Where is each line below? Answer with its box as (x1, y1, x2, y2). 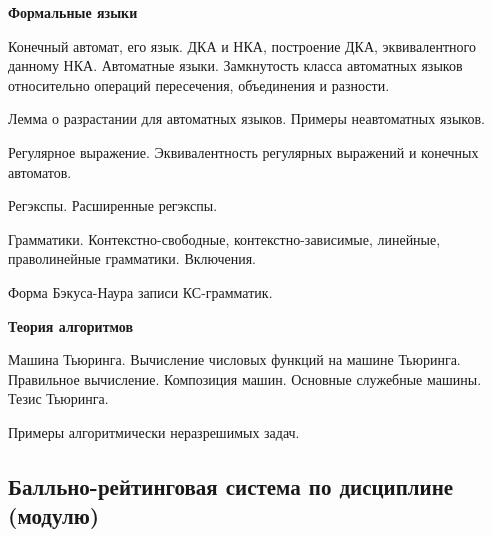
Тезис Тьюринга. (8, 388, 109, 409)
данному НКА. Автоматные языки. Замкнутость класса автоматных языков (8, 55, 463, 76)
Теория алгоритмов (8, 315, 134, 336)
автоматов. (8, 161, 72, 182)
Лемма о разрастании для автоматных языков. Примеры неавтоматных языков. (8, 108, 485, 129)
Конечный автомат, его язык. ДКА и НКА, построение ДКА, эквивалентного (8, 35, 476, 56)
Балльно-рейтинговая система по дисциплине (8, 470, 454, 501)
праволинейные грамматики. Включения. (8, 248, 256, 269)
